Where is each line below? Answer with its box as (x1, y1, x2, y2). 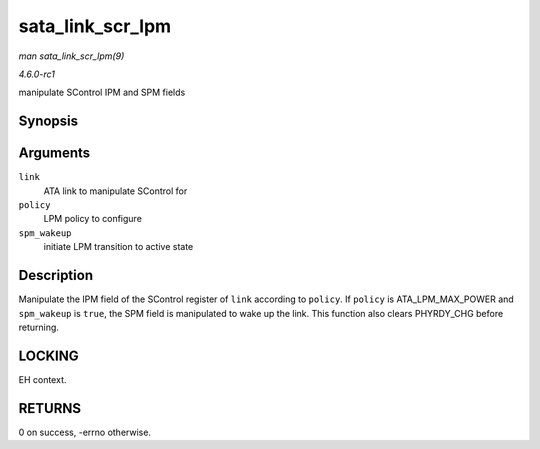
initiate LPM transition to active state (43, 241, 194, 253)
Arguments (18, 145, 91, 162)
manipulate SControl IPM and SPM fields (18, 86, 186, 99)
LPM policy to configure (43, 213, 142, 225)
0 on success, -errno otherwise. (18, 426, 152, 438)
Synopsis (18, 113, 79, 130)
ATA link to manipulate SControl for (43, 185, 188, 197)
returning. (18, 321, 60, 333)
